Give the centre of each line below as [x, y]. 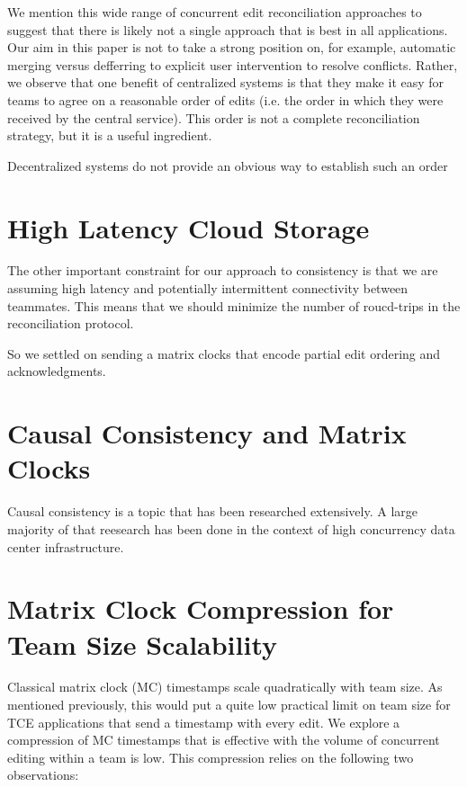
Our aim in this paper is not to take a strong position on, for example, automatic [232, 47]
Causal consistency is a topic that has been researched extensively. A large [212, 511]
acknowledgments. [57, 371]
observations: [43, 775]
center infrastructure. [66, 546]
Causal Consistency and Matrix [207, 433]
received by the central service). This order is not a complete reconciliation [214, 117]
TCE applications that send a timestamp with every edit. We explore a [204, 722]
